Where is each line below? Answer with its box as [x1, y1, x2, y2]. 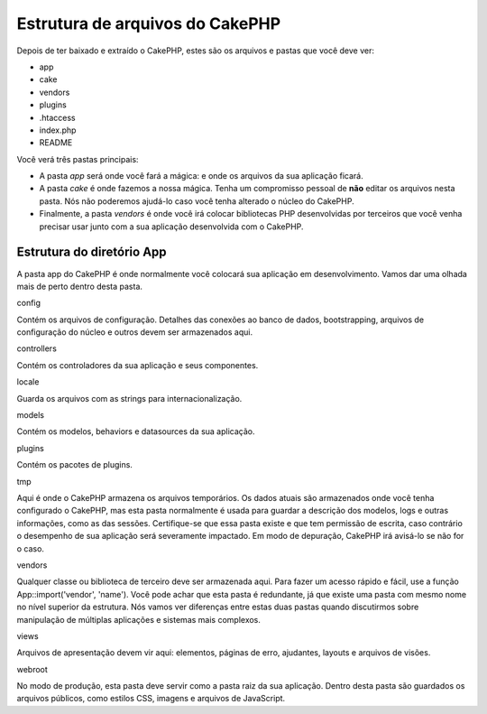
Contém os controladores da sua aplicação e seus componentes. [16, 359, 259, 370]
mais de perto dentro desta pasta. [16, 281, 143, 292]
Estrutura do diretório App [16, 245, 167, 260]
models [16, 410, 45, 421]
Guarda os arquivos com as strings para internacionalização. [16, 393, 243, 403]
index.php [39, 125, 77, 135]
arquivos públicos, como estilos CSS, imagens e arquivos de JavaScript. [16, 693, 286, 704]
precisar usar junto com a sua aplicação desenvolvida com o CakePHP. [39, 221, 304, 232]
